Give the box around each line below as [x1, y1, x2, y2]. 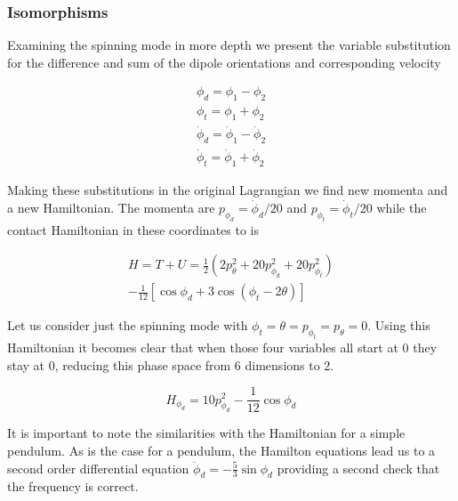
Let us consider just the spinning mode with [7, 316, 248, 335]
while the [376, 198, 427, 216]
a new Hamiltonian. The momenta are [7, 198, 215, 216]
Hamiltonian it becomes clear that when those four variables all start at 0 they [7, 337, 438, 356]
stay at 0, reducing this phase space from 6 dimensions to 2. [7, 355, 334, 374]
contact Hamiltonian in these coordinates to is [7, 220, 259, 238]
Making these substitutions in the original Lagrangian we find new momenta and [7, 181, 448, 199]
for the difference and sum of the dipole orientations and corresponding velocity [7, 53, 441, 71]
